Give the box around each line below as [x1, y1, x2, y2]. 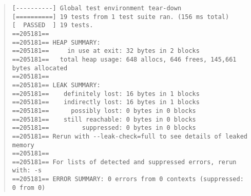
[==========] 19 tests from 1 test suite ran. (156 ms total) [12, 13, 229, 21]
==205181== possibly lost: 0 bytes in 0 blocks [12, 107, 196, 114]
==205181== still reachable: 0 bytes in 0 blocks [12, 115, 196, 123]
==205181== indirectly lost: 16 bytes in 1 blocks [12, 99, 200, 106]
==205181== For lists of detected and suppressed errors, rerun [12, 158, 237, 166]
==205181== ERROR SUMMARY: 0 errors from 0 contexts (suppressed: [12, 175, 244, 183]
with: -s [12, 167, 42, 174]
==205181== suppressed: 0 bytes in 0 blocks [12, 124, 196, 132]
